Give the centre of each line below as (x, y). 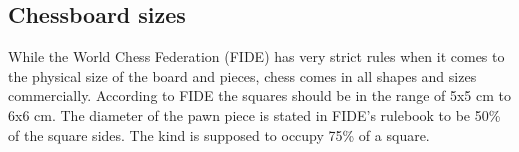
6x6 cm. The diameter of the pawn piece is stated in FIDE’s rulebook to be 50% (254, 114)
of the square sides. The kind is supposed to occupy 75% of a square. (219, 134)
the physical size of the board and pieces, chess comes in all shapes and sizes (242, 75)
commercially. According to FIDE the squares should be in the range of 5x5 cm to (260, 95)
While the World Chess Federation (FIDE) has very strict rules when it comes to (256, 56)
